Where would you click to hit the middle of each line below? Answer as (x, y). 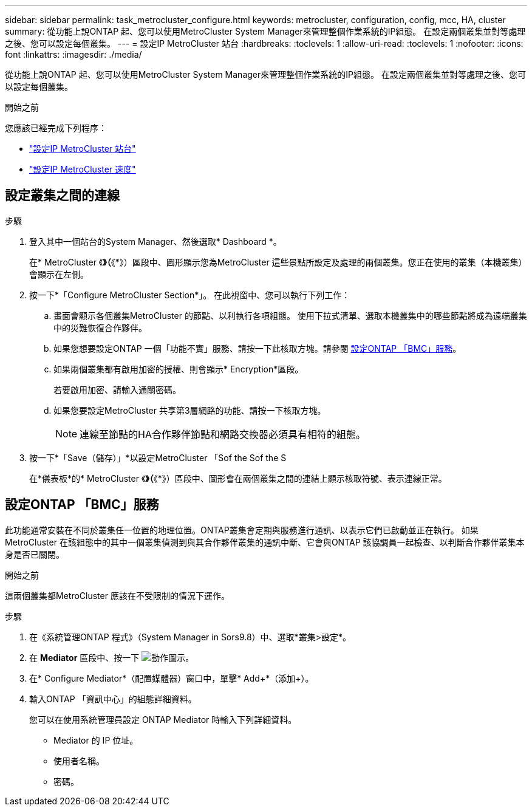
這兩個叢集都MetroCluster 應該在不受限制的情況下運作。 (117, 595)
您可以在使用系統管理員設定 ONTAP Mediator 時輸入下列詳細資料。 (163, 719)
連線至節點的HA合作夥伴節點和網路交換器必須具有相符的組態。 (223, 434)
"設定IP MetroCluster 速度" (83, 169)
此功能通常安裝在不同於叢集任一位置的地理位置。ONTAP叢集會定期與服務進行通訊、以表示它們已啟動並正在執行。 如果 (242, 530)
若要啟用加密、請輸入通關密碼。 (117, 389)
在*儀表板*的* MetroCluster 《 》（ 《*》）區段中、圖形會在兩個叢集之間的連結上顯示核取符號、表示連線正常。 (238, 478)
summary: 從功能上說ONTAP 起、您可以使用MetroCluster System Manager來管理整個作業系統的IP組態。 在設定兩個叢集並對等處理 (265, 31)
